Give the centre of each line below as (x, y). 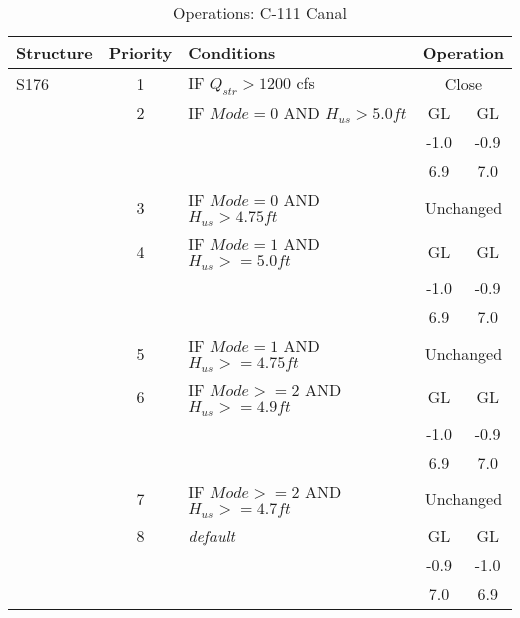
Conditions (232, 52)
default (211, 535)
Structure (54, 52)
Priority (140, 52)
